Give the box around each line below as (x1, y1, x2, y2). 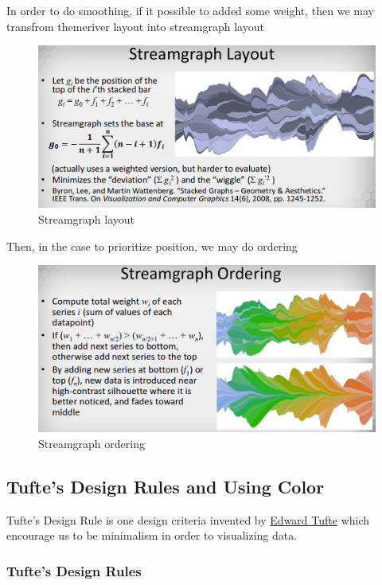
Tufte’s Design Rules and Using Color (6, 474, 325, 499)
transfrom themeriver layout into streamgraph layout (6, 18, 264, 34)
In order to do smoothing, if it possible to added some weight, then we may (6, 2, 374, 18)
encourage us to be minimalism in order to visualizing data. (6, 527, 298, 544)
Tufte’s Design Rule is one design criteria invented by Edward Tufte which (6, 511, 370, 528)
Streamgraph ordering (38, 435, 145, 452)
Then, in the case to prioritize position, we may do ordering (6, 237, 298, 254)
